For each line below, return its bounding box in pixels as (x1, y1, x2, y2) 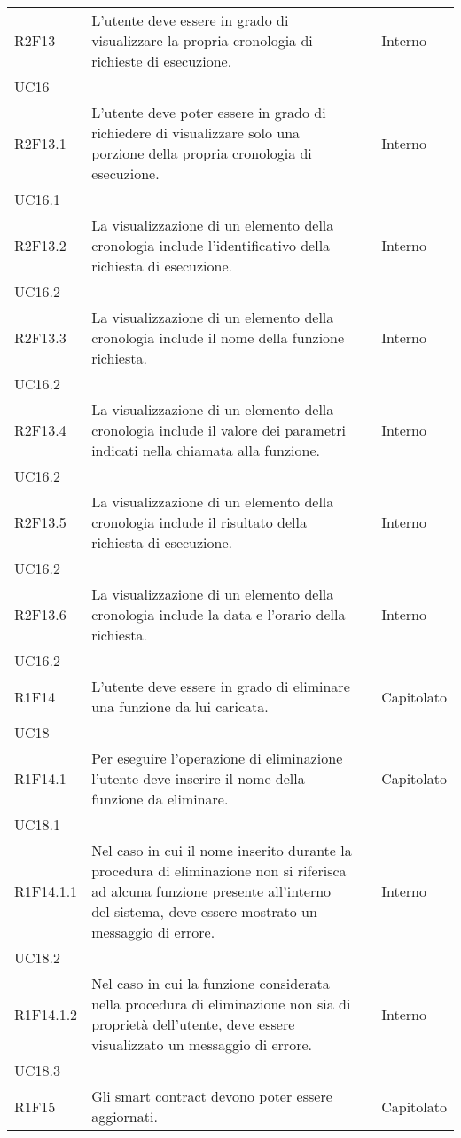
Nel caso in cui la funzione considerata (91, 973, 330, 993)
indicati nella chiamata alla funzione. (91, 440, 320, 460)
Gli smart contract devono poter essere (91, 1086, 332, 1106)
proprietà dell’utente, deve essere (91, 1014, 295, 1034)
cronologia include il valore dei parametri (91, 420, 346, 440)
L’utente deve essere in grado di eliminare (91, 676, 350, 696)
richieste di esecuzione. (91, 51, 232, 71)
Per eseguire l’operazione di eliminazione (91, 748, 343, 768)
